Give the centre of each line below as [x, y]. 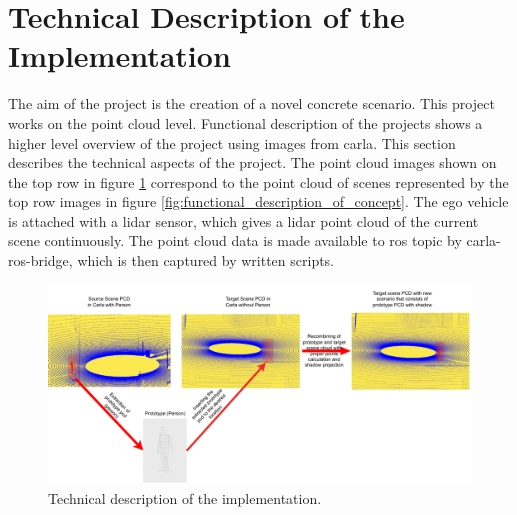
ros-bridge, [40, 260]
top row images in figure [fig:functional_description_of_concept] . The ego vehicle [258, 201]
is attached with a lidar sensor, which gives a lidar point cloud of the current [243, 220]
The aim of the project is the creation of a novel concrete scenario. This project [251, 103]
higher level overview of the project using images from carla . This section [232, 142]
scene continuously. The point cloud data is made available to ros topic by [235, 240]
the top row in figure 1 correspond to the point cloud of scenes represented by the [258, 181]
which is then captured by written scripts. [206, 260]
